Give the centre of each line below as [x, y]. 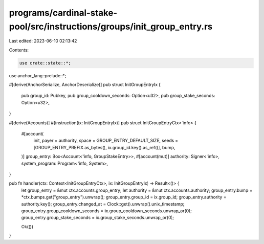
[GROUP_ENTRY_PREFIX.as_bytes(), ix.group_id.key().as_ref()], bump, [104, 147]
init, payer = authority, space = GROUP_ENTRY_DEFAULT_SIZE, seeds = [106, 141]
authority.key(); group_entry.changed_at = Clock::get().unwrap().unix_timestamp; [103, 204]
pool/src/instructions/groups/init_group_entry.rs [111, 26]
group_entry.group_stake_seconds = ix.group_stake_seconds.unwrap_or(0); [98, 218]
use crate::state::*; [45, 63]
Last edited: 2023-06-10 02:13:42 [43, 41]
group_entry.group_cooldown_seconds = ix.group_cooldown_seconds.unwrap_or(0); [107, 211]
